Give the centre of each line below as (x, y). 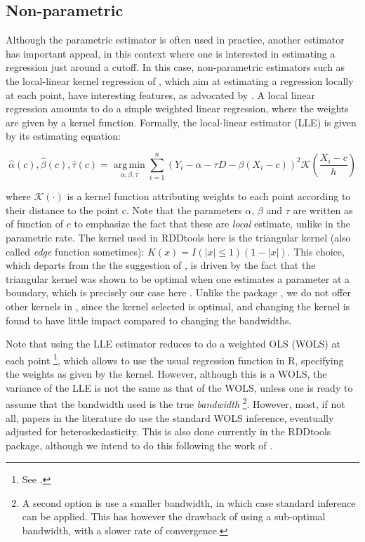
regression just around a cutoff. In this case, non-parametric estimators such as (175, 67)
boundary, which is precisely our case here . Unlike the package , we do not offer (178, 292)
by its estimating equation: (63, 136)
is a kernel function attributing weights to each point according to (209, 196)
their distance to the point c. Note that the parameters (124, 210)
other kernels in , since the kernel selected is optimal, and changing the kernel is (178, 306)
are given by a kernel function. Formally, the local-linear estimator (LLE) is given (181, 122)
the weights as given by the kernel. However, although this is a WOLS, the (166, 374)
